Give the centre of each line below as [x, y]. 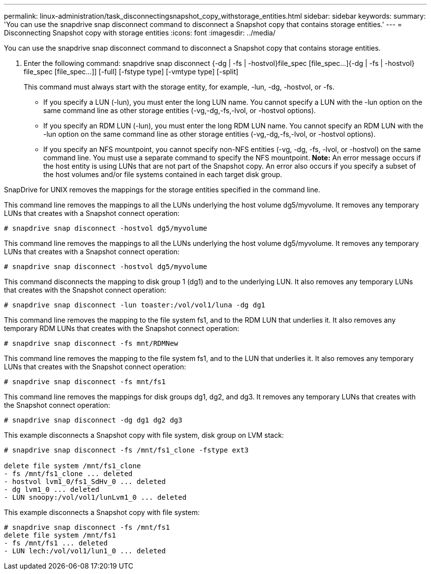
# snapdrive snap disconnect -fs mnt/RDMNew [91, 343]
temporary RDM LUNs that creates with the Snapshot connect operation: [122, 328]
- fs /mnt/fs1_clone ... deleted [68, 474]
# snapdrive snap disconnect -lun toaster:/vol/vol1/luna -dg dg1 [135, 305]
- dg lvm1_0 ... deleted [52, 489]
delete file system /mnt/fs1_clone [73, 466]
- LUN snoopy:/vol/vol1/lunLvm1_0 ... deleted [95, 497]
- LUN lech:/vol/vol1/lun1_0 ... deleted [85, 551]
